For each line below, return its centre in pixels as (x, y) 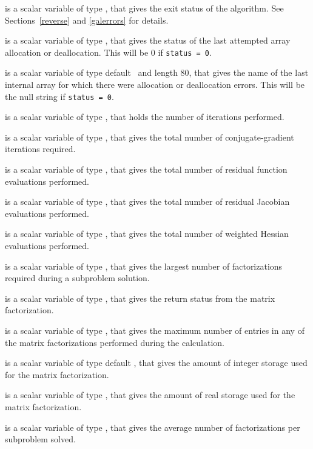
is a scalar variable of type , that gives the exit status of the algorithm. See (144, 8)
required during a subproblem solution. (77, 278)
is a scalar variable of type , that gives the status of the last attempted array (148, 40)
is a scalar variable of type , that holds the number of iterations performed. (145, 117)
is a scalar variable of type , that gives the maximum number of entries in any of (155, 330)
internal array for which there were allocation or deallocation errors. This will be (155, 85)
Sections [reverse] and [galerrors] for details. (87, 20)
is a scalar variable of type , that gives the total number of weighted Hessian (147, 234)
